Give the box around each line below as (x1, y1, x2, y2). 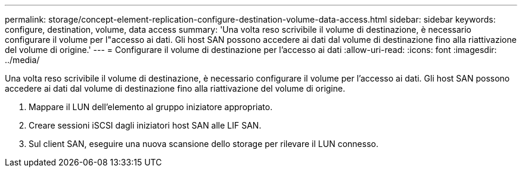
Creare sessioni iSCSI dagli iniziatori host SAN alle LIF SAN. (29, 120, 262, 130)
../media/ (5, 55, 40, 65)
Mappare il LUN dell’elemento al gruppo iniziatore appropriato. (29, 102, 273, 112)
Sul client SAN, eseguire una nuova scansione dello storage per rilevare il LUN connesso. (29, 139, 378, 149)
